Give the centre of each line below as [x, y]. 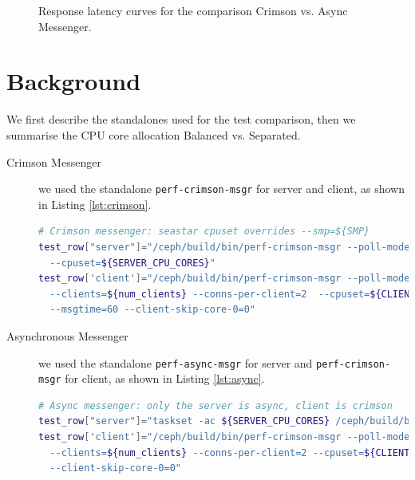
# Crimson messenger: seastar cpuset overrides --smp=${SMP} [204, 232]
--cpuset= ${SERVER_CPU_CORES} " [132, 263]
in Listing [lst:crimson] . [95, 204]
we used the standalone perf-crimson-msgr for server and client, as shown [221, 189]
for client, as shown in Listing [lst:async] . [165, 378]
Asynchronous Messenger [67, 335]
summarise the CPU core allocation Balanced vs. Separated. [154, 134]
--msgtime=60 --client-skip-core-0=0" [153, 310]
